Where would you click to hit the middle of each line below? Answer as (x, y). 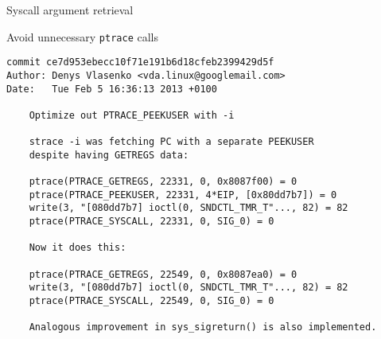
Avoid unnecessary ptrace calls (82, 36)
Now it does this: (78, 248)
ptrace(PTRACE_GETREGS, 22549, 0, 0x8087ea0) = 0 (163, 274)
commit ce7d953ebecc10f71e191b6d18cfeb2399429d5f (140, 62)
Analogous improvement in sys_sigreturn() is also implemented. (203, 327)
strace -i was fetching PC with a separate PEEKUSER (171, 142)
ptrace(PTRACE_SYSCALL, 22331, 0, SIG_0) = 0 (152, 222)
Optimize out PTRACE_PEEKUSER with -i (132, 115)
